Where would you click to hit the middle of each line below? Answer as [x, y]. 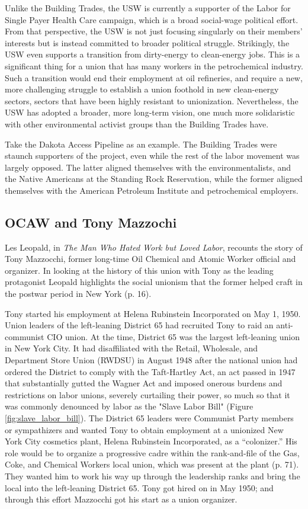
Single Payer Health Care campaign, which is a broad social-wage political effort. [152, 19]
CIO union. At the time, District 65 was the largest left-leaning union [173, 336]
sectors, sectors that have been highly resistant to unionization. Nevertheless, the [152, 100]
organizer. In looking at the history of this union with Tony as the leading [139, 270]
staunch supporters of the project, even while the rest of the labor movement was [152, 156]
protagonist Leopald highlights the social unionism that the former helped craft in [154, 282]
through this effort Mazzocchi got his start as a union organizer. [121, 499]
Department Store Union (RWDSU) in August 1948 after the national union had [151, 360]
